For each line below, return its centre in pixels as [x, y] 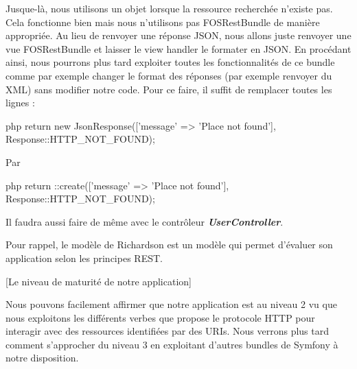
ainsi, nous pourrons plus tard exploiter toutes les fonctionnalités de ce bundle [170, 62]
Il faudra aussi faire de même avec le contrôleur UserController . [145, 221]
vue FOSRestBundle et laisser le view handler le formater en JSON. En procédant [178, 48]
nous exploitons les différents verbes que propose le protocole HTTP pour [160, 317]
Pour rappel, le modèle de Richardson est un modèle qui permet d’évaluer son [169, 245]
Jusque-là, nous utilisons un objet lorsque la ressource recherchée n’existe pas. [169, 8]
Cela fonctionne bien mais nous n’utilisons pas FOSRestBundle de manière [163, 22]
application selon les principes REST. [84, 258]
